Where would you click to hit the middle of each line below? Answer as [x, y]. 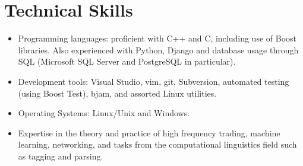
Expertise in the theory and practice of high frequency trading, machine [149, 133]
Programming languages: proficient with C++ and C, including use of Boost [157, 38]
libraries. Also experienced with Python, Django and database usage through [158, 50]
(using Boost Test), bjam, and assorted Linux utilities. [117, 93]
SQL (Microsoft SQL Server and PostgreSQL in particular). [127, 61]
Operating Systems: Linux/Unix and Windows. [104, 113]
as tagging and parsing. [61, 156]
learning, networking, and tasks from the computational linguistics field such [157, 144]
